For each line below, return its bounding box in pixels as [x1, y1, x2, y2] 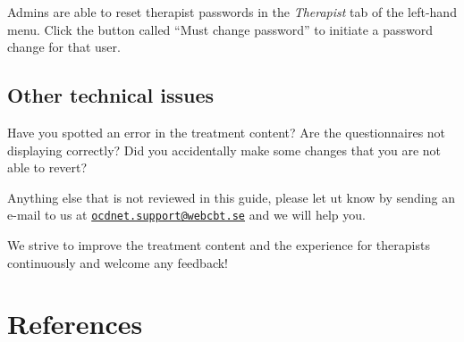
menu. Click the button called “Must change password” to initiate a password [7, 20, 434, 38]
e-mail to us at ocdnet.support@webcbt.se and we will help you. [7, 205, 366, 224]
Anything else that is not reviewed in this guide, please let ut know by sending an [7, 188, 455, 206]
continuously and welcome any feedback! [7, 253, 229, 271]
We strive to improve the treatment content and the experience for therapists [7, 236, 430, 254]
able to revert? [7, 158, 88, 177]
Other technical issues [7, 81, 215, 109]
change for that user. [7, 38, 121, 56]
